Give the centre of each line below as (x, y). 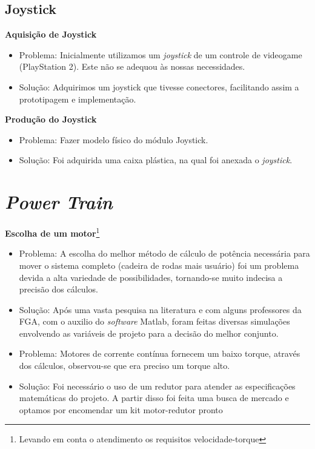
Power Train (59, 202)
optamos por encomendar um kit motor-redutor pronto (121, 409)
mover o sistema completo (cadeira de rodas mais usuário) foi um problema (159, 265)
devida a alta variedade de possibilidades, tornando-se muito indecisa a (151, 277)
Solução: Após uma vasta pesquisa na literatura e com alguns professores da (160, 309)
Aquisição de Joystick (51, 34)
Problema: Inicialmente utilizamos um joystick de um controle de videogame (161, 54)
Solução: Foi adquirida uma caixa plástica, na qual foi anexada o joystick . (156, 160)
